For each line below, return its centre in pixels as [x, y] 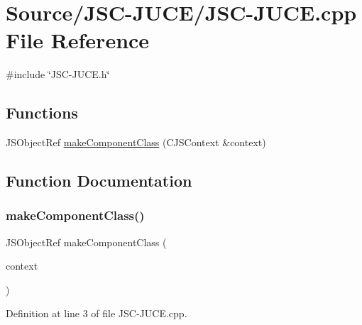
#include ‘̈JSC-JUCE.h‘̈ [58, 74]
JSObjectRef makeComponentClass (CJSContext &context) [136, 142]
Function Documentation [99, 181]
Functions [42, 112]
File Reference [78, 40]
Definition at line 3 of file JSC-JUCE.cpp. [97, 313]
